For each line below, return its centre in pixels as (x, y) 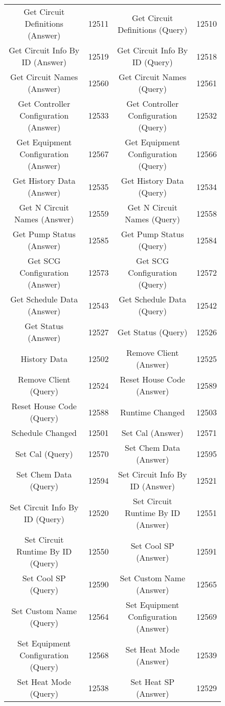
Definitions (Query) (153, 29)
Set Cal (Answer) (152, 433)
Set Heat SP (153, 682)
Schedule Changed (44, 433)
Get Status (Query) (152, 332)
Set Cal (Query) (44, 453)
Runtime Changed (152, 412)
